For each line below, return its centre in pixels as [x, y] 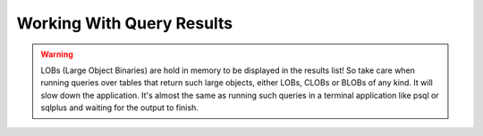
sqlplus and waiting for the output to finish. [119, 108]
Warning [57, 54]
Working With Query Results [125, 23]
